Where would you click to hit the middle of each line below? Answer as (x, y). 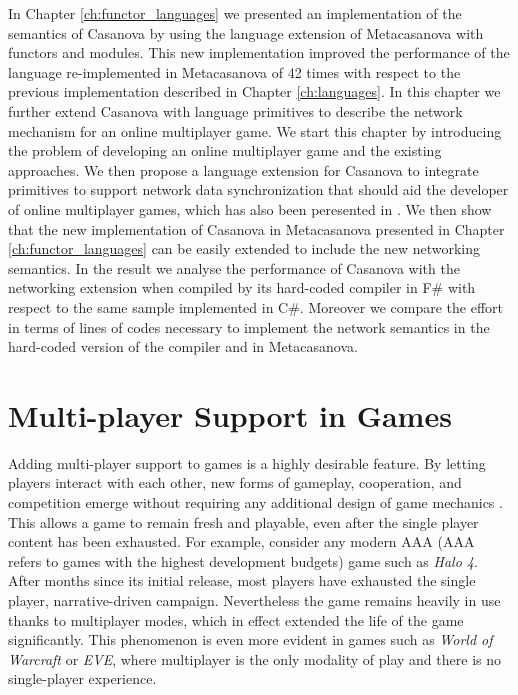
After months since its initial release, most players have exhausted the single (242, 580)
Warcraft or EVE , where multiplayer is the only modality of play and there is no (254, 658)
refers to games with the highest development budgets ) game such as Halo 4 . (243, 560)
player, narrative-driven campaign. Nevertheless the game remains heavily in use (254, 599)
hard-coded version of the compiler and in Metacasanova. (183, 346)
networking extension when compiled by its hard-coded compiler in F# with (242, 287)
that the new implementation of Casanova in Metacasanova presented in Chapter (256, 228)
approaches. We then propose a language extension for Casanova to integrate (243, 169)
